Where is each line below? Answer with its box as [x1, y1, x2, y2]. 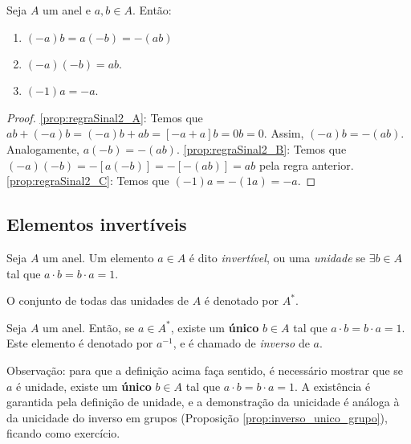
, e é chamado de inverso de [173, 335, 310, 351]
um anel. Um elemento [43, 249, 154, 265]
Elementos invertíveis [6, 212, 187, 236]
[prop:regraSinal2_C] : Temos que [6, 172, 169, 189]
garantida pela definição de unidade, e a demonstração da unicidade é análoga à [6, 393, 400, 410]
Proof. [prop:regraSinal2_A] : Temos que [6, 109, 203, 125]
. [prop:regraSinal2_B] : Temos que [176, 140, 347, 157]
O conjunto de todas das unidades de [6, 292, 189, 309]
